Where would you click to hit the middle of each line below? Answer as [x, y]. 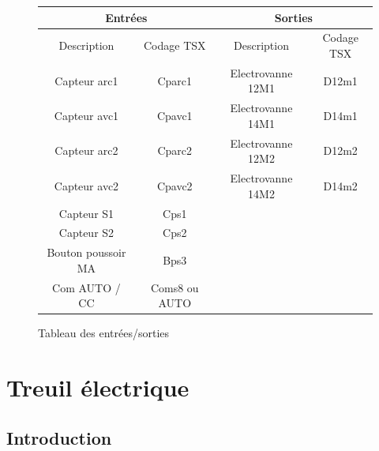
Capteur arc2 [86, 150]
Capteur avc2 [86, 185]
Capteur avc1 [86, 116]
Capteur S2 [86, 233]
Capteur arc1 [86, 80]
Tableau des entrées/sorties [104, 333]
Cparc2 [175, 150]
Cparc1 [175, 80]
